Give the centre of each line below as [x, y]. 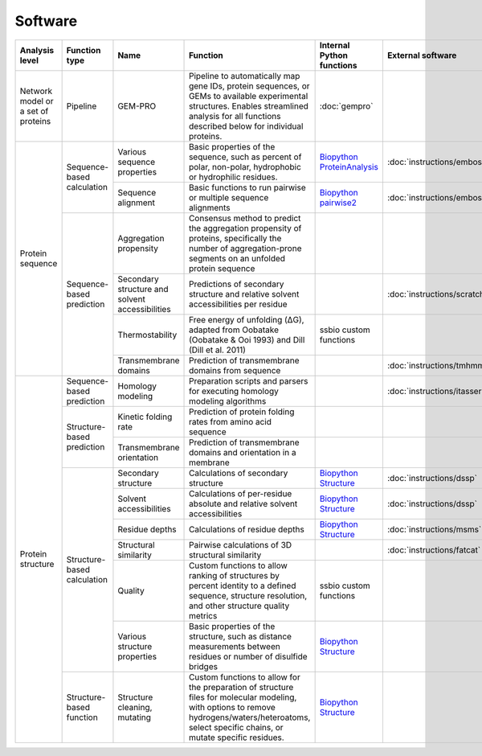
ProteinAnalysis [349, 166]
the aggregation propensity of [245, 228]
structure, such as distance [241, 636]
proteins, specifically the [235, 238]
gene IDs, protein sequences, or [249, 86]
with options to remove [233, 707]
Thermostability [147, 335]
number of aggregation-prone [245, 248]
